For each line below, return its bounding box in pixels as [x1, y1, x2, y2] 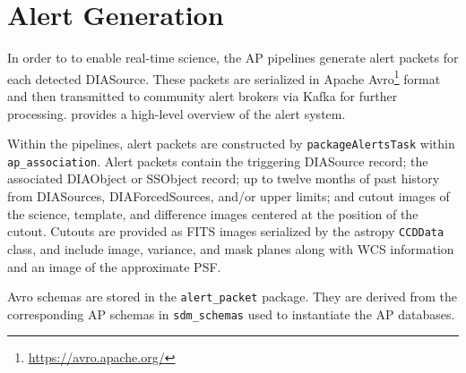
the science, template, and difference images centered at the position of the [7, 204, 419, 223]
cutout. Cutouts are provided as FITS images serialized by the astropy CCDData [7, 222, 444, 241]
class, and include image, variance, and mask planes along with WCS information [7, 239, 454, 258]
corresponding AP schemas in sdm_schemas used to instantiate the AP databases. [7, 304, 455, 323]
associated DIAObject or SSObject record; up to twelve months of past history [7, 169, 440, 188]
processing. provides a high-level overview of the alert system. [7, 104, 346, 123]
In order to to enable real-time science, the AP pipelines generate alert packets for [7, 48, 459, 67]
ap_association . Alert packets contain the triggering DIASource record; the [7, 151, 428, 170]
